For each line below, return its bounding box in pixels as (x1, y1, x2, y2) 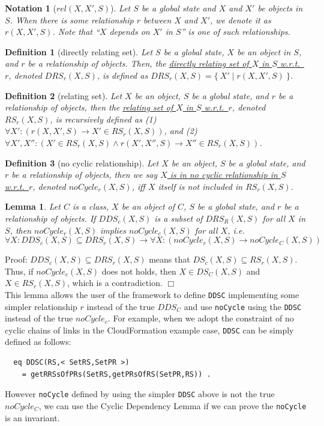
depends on (109, 25, 150, 38)
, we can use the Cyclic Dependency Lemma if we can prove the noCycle (38, 399, 307, 412)
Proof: (5, 253, 28, 266)
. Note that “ (52, 25, 100, 38)
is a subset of (154, 211, 203, 224)
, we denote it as (210, 13, 271, 26)
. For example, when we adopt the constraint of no (107, 312, 294, 324)
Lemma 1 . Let (5, 200, 61, 213)
